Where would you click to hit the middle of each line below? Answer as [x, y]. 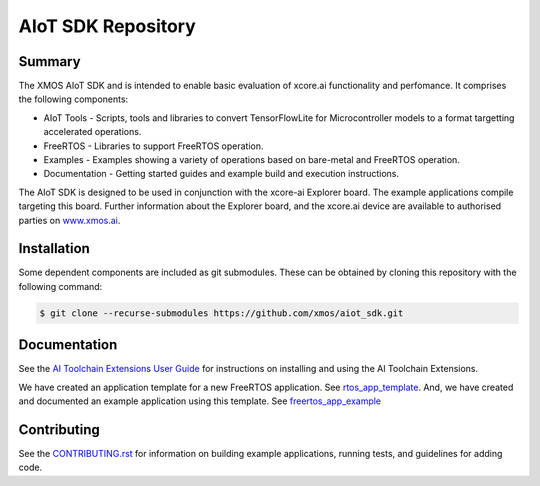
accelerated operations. [92, 132]
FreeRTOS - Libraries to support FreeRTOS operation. [153, 146]
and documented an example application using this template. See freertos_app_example [200, 401]
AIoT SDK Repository [107, 26]
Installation [54, 248]
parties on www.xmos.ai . [69, 220]
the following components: [73, 99]
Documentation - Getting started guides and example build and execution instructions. [221, 174]
